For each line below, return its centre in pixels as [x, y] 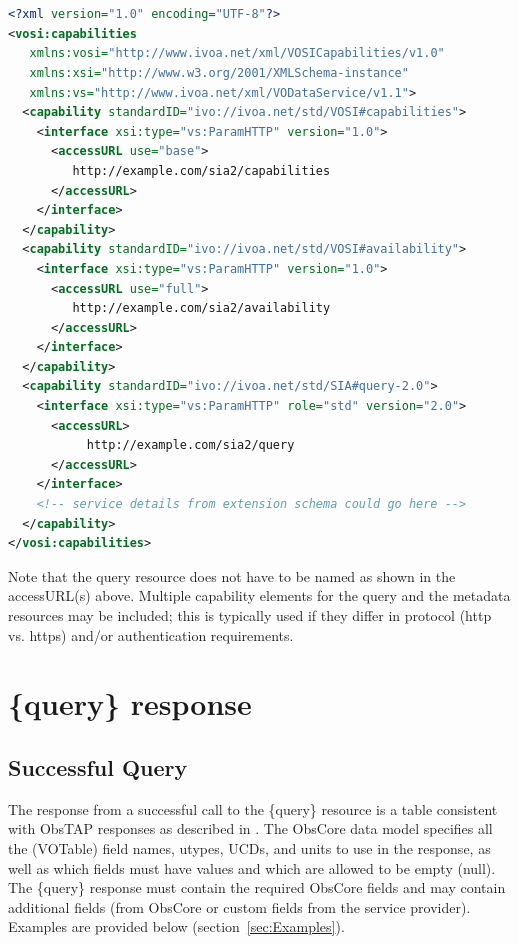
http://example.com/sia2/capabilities [201, 170]
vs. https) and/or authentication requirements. [151, 634]
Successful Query [98, 766]
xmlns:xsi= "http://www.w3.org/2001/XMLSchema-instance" [219, 72]
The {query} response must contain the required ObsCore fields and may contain [257, 887]
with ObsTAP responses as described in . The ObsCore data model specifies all [250, 828]
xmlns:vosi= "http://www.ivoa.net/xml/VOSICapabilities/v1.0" [237, 53]
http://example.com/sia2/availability [201, 308]
